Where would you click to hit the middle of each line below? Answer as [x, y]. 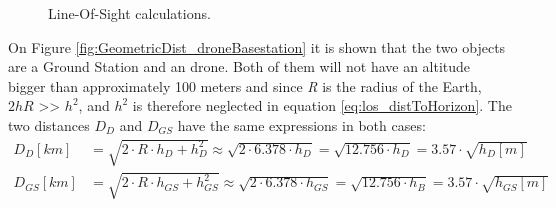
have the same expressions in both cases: [301, 124]
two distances [49, 124]
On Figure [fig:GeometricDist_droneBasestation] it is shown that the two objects [257, 46]
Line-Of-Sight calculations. [129, 13]
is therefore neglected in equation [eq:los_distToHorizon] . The [322, 105]
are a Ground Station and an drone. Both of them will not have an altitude [239, 66]
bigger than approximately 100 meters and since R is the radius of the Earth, [245, 85]
